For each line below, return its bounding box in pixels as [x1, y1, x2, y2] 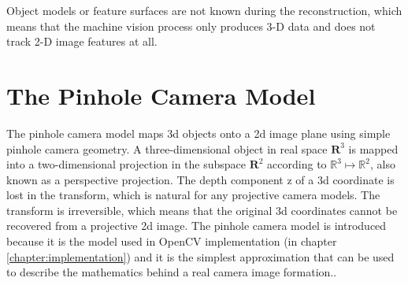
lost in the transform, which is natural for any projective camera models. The [6, 187, 380, 203]
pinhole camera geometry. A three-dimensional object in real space [6, 140, 328, 157]
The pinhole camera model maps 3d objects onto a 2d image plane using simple [6, 124, 391, 141]
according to [267, 156, 327, 172]
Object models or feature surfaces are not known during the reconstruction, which [6, 2, 402, 18]
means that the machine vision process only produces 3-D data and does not [6, 17, 376, 34]
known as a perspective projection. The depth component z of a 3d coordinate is [6, 171, 395, 187]
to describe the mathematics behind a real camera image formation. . [6, 264, 337, 280]
